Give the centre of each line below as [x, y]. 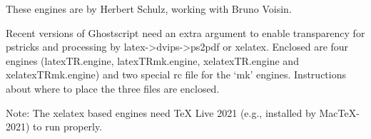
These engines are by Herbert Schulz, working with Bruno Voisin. [149, 9]
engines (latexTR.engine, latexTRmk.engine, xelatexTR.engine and [152, 60]
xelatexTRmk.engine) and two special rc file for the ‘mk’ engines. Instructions [176, 74]
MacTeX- [339, 112]
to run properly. [68, 127]
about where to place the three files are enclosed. [113, 88]
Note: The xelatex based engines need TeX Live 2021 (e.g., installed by [161, 112]
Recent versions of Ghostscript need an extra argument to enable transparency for [185, 32]
